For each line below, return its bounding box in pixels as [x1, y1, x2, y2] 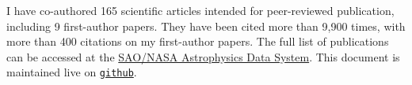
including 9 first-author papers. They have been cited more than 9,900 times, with [6, 17, 406, 34]
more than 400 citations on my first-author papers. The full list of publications [6, 33, 389, 50]
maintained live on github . [6, 64, 137, 80]
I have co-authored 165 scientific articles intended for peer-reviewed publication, [6, 2, 395, 18]
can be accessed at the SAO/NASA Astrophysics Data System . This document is [6, 48, 400, 65]
